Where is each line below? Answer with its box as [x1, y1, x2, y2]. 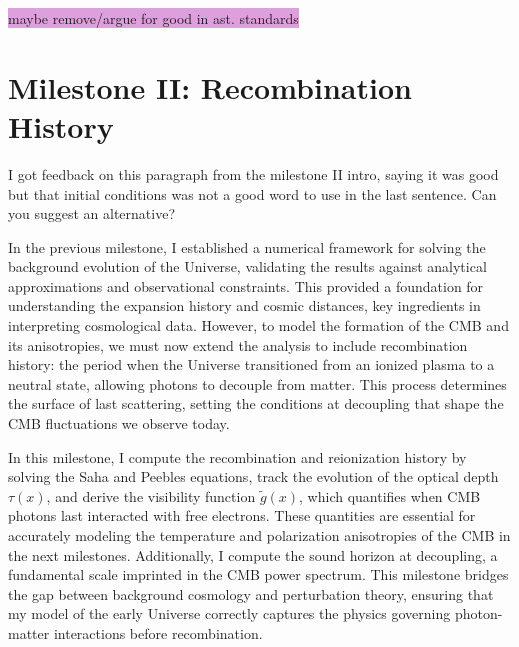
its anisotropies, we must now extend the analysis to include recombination [8, 334, 468, 355]
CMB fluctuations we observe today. [8, 413, 230, 434]
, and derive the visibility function [46, 485, 256, 506]
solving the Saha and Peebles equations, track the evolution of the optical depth [8, 466, 499, 487]
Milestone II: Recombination [8, 66, 412, 107]
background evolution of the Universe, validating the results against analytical [8, 256, 487, 277]
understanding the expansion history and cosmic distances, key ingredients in [8, 295, 481, 316]
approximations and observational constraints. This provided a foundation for [8, 275, 484, 296]
